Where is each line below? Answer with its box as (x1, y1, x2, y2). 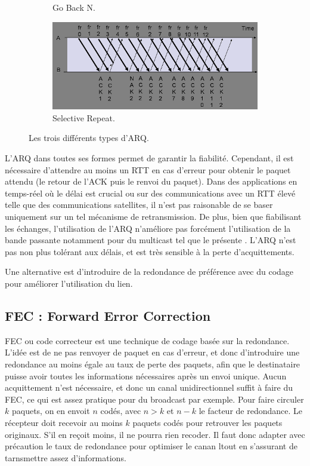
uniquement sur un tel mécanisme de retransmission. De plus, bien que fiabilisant (5, 210, 302, 223)
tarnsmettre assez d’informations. (5, 451, 126, 464)
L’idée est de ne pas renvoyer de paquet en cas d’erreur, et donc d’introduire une (5, 346, 300, 358)
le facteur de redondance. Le (199, 404, 302, 417)
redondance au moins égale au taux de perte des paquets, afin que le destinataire (5, 357, 300, 370)
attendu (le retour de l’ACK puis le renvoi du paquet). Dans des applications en (5, 175, 297, 188)
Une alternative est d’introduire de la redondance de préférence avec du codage (5, 265, 294, 278)
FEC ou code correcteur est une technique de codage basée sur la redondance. (5, 334, 290, 347)
